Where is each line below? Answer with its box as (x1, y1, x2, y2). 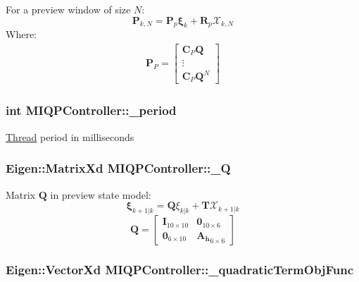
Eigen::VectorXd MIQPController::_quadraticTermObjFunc (6, 260, 354, 278)
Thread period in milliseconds (6, 129, 134, 144)
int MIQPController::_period (6, 102, 177, 119)
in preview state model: (50, 187, 151, 202)
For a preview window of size (6, 2, 131, 16)
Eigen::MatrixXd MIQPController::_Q (6, 159, 231, 177)
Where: (6, 27, 37, 42)
